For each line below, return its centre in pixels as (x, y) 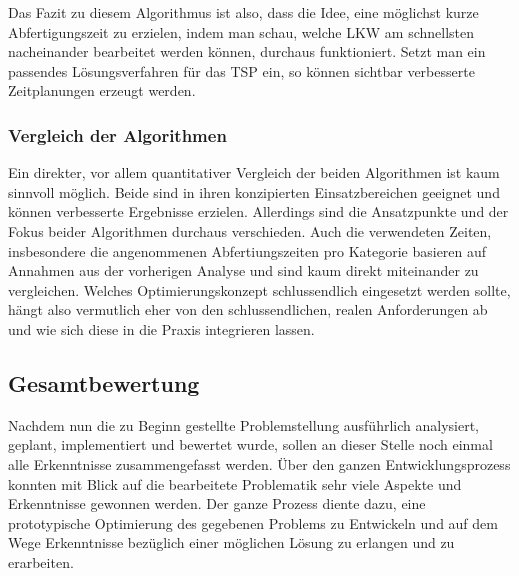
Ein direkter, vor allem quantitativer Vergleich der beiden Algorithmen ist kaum (254, 172)
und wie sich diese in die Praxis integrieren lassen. (161, 328)
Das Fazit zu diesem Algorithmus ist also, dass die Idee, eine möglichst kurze (243, 12)
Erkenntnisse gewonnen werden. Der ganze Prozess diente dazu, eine (217, 503)
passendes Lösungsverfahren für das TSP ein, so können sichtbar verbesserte (241, 70)
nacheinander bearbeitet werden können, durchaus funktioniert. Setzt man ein (247, 51)
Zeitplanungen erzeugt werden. (102, 90)
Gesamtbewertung (104, 382)
